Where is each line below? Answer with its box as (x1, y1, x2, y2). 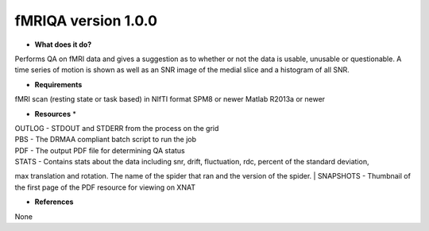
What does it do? (34, 40, 92, 49)
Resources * (34, 109, 77, 118)
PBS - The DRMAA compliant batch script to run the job (14, 135, 197, 144)
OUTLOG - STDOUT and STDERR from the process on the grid (14, 123, 219, 133)
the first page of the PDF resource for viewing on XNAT (14, 183, 196, 192)
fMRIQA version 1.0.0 (14, 12, 158, 29)
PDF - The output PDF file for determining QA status (14, 145, 186, 155)
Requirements (34, 79, 83, 89)
